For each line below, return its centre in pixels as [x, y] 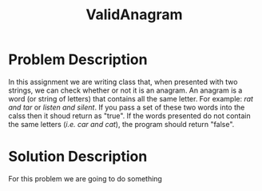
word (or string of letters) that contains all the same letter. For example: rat [131, 98]
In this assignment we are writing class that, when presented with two [123, 82]
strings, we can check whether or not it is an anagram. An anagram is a [125, 90]
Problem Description [78, 60]
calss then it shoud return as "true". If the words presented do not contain [129, 115]
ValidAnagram [134, 15]
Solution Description [78, 157]
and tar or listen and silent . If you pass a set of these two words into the [127, 107]
